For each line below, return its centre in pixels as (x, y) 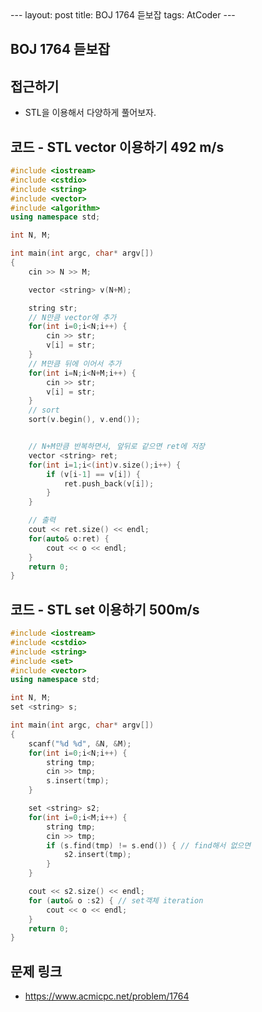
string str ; (53, 308)
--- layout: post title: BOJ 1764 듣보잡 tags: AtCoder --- (123, 15)
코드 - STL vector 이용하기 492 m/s (117, 147)
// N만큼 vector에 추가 (72, 317)
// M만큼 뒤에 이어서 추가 (75, 363)
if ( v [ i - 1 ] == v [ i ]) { (93, 474)
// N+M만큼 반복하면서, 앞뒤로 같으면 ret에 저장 (117, 447)
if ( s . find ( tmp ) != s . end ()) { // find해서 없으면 (149, 845)
